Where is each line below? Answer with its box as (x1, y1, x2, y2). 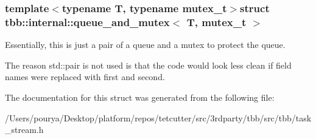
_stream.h (5, 123, 44, 136)
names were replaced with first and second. (5, 70, 165, 83)
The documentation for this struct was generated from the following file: (5, 90, 275, 103)
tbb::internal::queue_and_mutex (5, 14, 170, 29)
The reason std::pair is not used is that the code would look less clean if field (5, 58, 292, 71)
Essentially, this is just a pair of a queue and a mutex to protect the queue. (5, 38, 286, 51)
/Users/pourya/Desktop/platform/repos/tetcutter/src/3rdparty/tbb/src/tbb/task (5, 111, 312, 124)
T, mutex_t (186, 14, 247, 29)
